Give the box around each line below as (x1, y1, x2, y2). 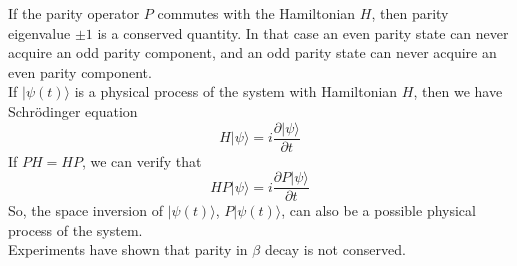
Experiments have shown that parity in (8, 239, 248, 260)
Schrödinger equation (8, 100, 138, 121)
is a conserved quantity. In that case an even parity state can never (97, 22, 509, 43)
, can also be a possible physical (281, 200, 476, 221)
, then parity (371, 3, 449, 23)
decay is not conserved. (264, 239, 406, 260)
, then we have (413, 81, 503, 102)
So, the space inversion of (8, 200, 163, 221)
